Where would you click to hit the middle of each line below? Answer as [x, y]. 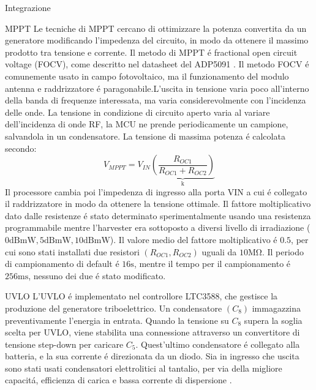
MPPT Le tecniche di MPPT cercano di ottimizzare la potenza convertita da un [156, 28]
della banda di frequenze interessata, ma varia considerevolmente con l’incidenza [156, 100]
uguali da [219, 251]
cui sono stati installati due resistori [72, 251]
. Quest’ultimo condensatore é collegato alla [218, 344]
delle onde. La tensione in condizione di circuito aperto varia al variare [137, 112]
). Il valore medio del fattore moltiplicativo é [194, 239]
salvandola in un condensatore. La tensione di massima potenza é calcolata [145, 136]
